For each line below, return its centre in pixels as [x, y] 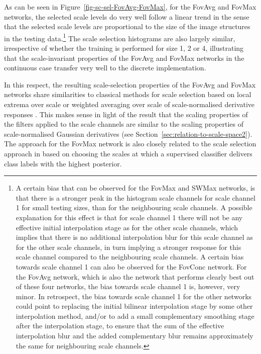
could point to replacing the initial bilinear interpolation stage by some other [134, 306]
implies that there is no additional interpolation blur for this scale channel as [134, 237]
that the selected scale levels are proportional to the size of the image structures [127, 26]
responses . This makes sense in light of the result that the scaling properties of [126, 114]
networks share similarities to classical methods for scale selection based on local [128, 94]
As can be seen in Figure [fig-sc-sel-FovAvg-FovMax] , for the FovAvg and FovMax [130, 7]
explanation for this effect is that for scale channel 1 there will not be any [129, 217]
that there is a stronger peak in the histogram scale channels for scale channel [136, 197]
